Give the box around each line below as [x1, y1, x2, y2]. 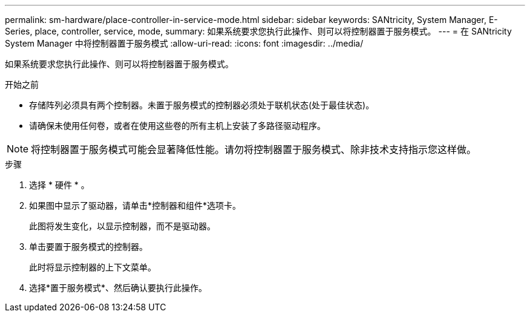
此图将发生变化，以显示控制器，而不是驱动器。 [29, 221, 215, 231]
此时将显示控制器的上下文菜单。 [29, 262, 156, 272]
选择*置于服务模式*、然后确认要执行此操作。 [29, 283, 208, 293]
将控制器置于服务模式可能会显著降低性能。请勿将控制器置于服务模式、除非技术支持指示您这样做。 [31, 143, 477, 155]
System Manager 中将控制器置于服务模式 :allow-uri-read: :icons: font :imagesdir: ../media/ [5, 38, 364, 48]
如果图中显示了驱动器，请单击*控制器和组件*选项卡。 [29, 200, 241, 211]
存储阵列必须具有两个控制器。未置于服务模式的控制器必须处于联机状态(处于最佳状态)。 [29, 100, 375, 110]
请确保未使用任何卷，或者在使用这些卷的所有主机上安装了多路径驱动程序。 [29, 120, 326, 131]
